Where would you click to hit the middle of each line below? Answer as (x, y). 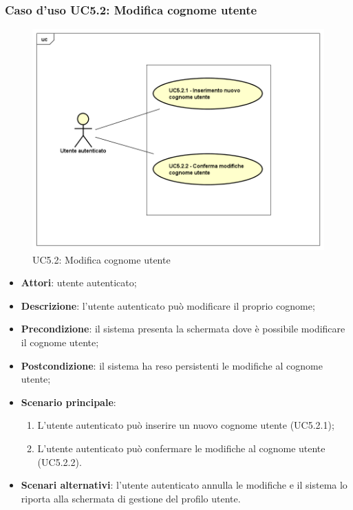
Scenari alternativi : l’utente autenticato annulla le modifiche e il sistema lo (184, 485)
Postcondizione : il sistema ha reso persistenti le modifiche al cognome (172, 365)
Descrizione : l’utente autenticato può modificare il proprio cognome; (168, 305)
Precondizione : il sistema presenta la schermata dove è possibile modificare (183, 329)
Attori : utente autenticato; (79, 283)
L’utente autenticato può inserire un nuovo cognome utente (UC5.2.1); (186, 425)
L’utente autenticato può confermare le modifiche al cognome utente (181, 448)
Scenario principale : (68, 402)
